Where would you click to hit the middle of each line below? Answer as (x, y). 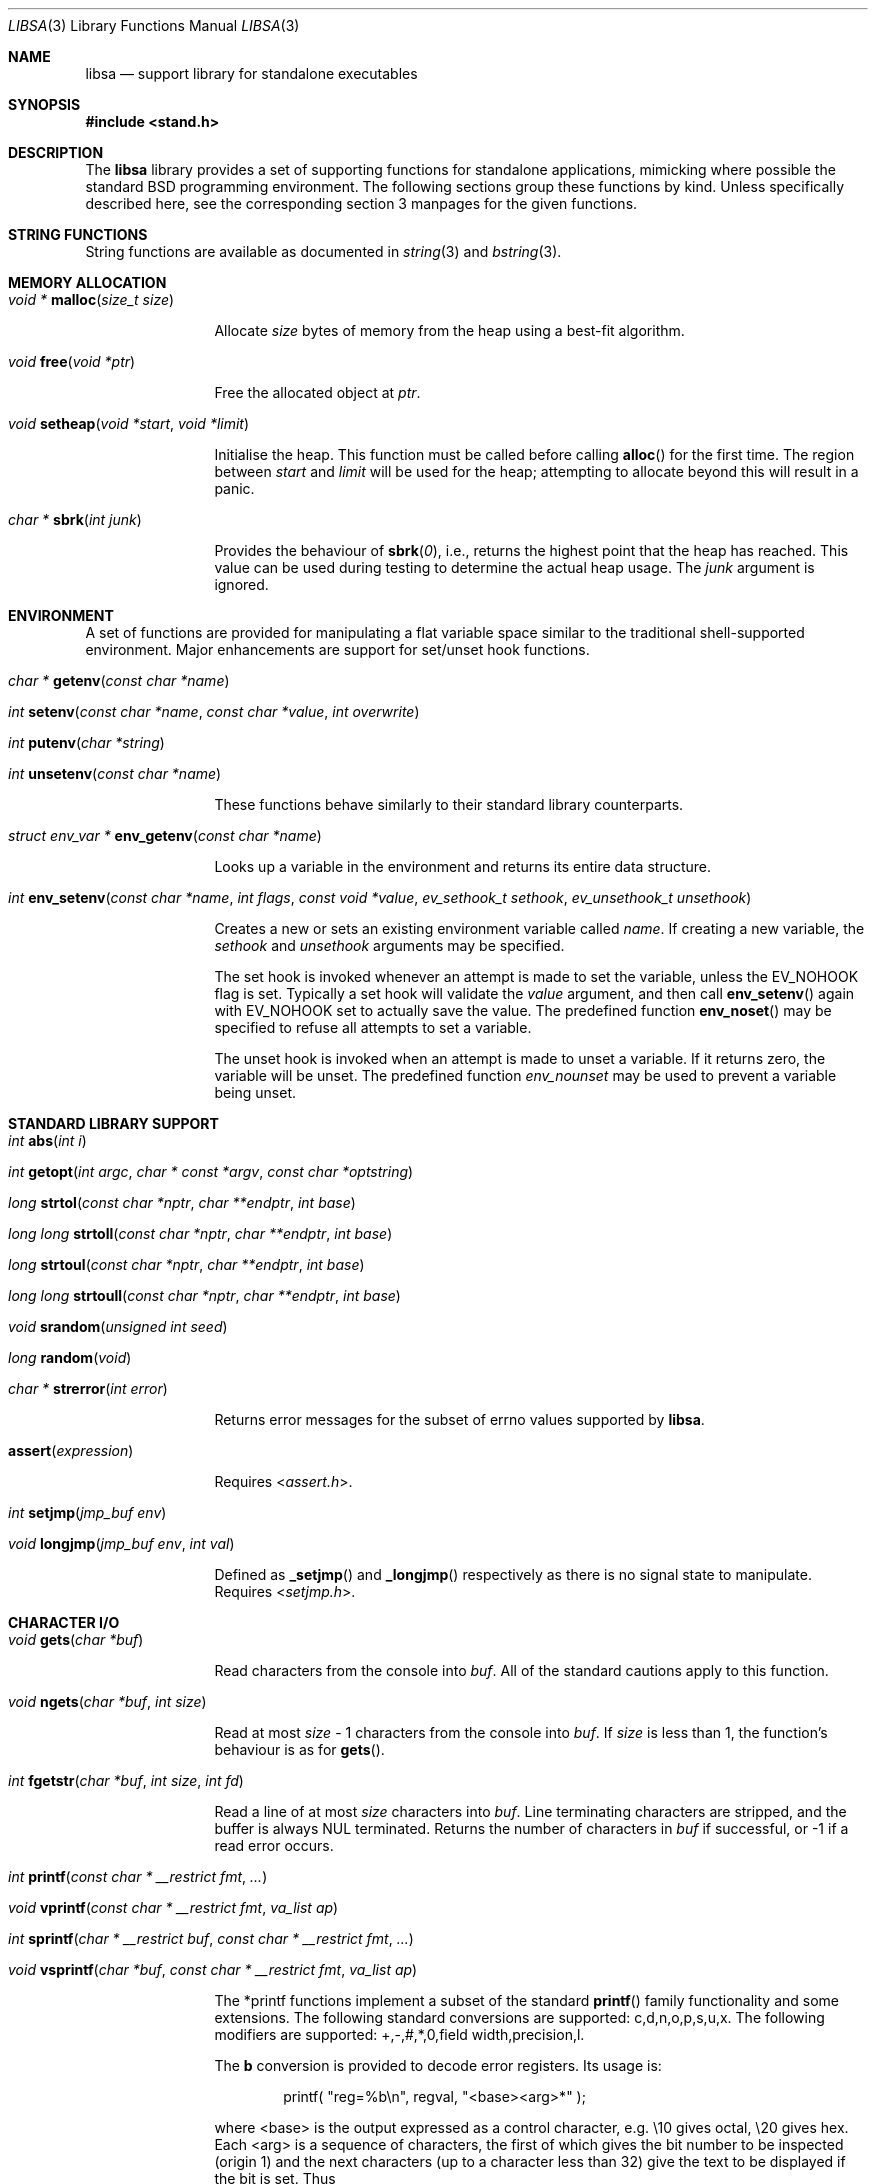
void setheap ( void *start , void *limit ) (129, 423)
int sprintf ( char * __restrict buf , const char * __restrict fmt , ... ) (211, 1938)
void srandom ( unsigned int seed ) (118, 1326)
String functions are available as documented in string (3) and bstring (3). (323, 251)
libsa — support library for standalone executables (251, 73)
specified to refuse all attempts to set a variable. (373, 1027)
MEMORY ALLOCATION (87, 282)
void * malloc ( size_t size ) (91, 299)
